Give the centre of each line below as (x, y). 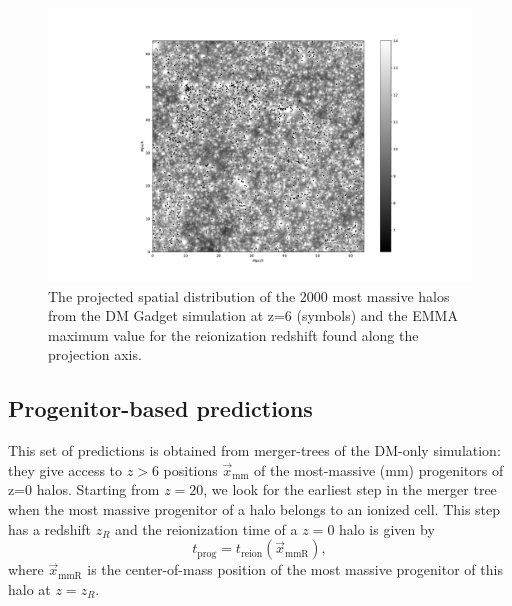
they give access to (65, 469)
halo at (29, 588)
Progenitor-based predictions (160, 408)
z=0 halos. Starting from (84, 489)
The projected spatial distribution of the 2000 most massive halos (249, 295)
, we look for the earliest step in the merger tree (350, 489)
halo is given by (387, 528)
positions (190, 469)
